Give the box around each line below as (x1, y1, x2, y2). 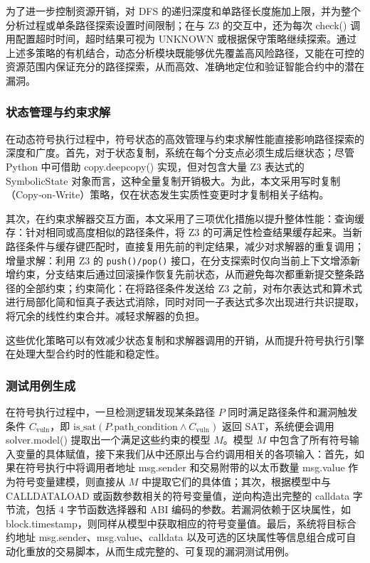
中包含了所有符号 (269, 432, 349, 447)
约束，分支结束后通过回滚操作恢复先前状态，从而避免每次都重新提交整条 (15, 267, 354, 281)
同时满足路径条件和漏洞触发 (228, 404, 358, 419)
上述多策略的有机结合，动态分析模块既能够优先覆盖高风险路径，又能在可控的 (6, 45, 364, 60)
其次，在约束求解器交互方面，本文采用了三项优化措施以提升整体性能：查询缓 (6, 210, 364, 225)
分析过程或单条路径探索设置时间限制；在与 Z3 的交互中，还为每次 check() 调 (6, 17, 361, 32)
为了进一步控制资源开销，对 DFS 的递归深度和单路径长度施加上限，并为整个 (6, 4, 361, 18)
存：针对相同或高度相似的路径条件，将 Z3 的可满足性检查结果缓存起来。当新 (6, 225, 362, 240)
